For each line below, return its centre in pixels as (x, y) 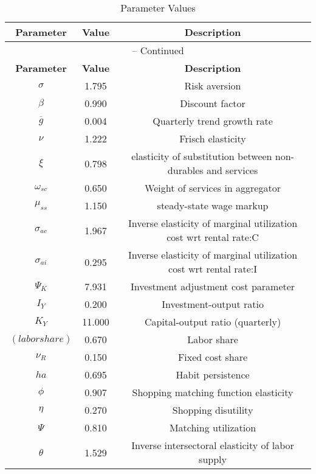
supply (213, 459)
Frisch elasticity (213, 138)
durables (185, 170)
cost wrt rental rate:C (213, 237)
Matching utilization (213, 427)
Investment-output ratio (213, 304)
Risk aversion (213, 85)
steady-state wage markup (213, 205)
